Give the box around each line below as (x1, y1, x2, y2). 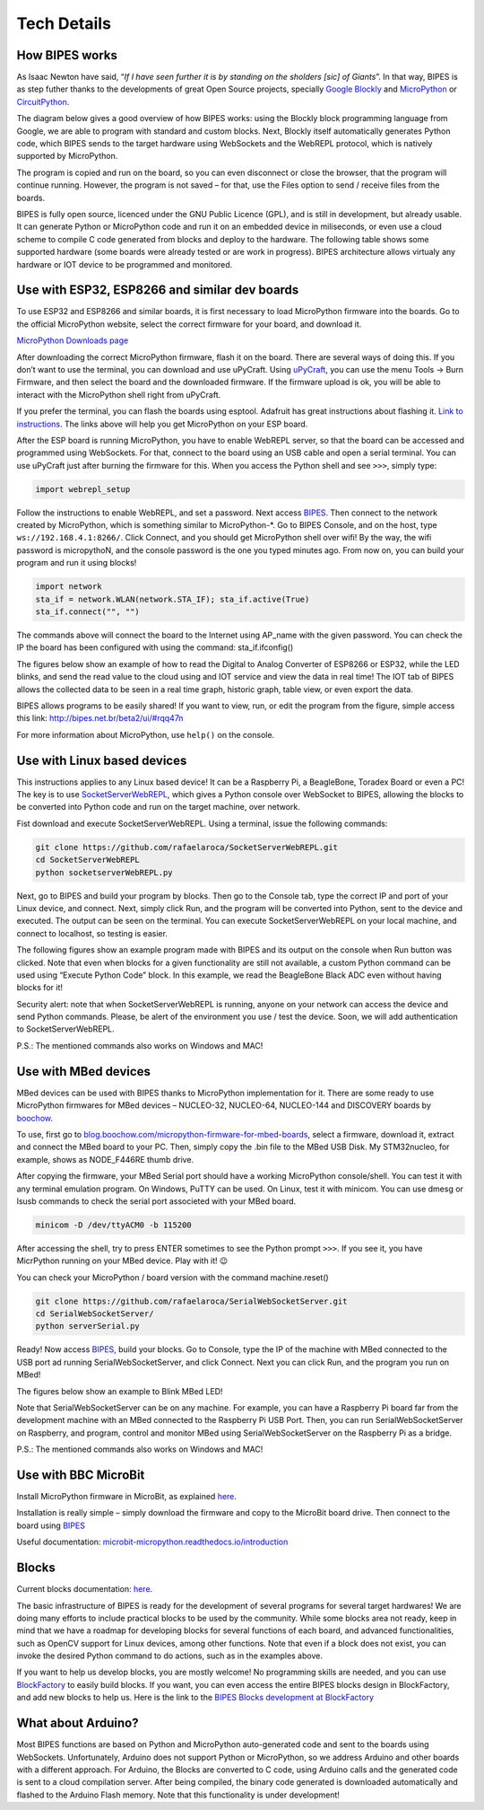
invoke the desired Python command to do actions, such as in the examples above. (16, 1650, 323, 1661)
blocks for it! (16, 982, 63, 993)
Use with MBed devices (16, 1064, 151, 1079)
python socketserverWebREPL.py (35, 867, 174, 877)
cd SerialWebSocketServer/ (35, 1309, 154, 1319)
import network (35, 582, 102, 592)
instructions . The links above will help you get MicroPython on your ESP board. (16, 418, 308, 429)
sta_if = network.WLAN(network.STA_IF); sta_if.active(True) (35, 593, 310, 604)
